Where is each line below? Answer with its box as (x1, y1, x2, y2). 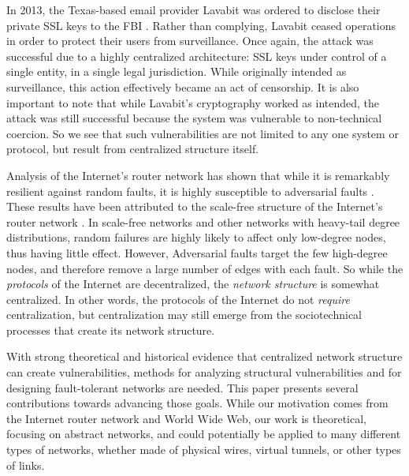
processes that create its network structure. (6, 321, 215, 338)
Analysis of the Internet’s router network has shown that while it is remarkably (6, 167, 390, 183)
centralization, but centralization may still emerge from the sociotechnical (6, 306, 363, 323)
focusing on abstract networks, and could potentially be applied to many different (6, 425, 401, 442)
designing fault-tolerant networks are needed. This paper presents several (6, 379, 359, 395)
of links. (6, 456, 45, 473)
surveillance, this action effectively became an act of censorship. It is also (6, 78, 359, 95)
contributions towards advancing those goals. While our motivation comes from (6, 395, 389, 411)
